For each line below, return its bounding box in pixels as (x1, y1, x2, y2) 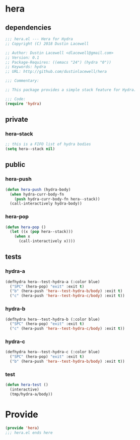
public (5, 160, 26, 169)
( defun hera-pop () (5, 224, 46, 230)
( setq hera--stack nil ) (5, 146, 55, 152)
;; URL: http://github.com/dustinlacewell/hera (5, 69, 107, 74)
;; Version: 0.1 (5, 55, 39, 60)
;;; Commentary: (5, 78, 39, 83)
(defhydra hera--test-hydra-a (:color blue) (5, 279, 100, 284)
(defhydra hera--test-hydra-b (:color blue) (5, 317, 100, 322)
